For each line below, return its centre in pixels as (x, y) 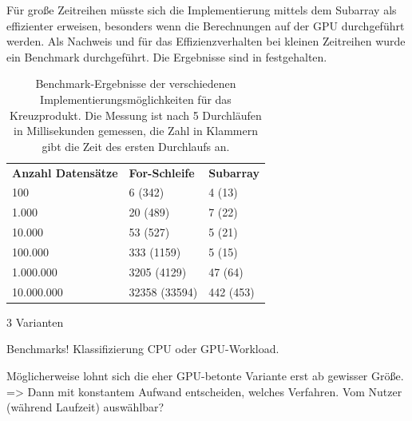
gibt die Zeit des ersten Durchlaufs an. (136, 146)
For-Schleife (162, 172)
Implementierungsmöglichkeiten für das (136, 99)
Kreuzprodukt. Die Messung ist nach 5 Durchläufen (136, 115)
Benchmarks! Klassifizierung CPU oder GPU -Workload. (143, 349)
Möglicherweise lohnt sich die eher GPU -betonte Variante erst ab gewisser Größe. (205, 375)
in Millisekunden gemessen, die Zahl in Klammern (136, 131)
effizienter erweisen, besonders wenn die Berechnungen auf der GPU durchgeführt (206, 25)
